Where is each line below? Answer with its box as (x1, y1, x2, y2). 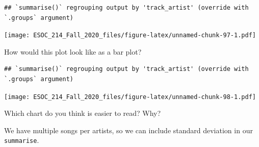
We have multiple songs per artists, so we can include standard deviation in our (4, 125, 253, 135)
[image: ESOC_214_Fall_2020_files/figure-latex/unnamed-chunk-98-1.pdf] (4, 93, 256, 101)
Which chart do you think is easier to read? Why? (4, 108, 161, 118)
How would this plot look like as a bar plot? (4, 46, 142, 57)
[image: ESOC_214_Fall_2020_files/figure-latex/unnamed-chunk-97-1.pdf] (4, 32, 256, 39)
